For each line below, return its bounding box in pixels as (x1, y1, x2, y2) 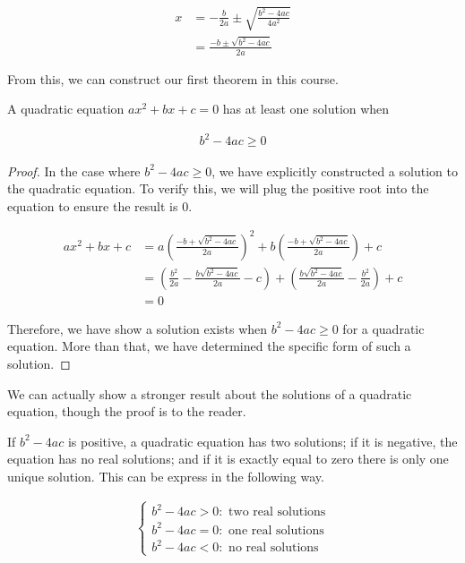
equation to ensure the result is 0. (7, 196, 193, 215)
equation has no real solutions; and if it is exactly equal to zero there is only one (7, 449, 449, 468)
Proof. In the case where (7, 161, 141, 180)
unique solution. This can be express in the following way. (7, 467, 324, 486)
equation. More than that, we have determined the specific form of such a (7, 337, 411, 355)
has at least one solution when (222, 99, 390, 118)
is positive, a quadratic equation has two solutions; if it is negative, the (67, 431, 458, 450)
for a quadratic (342, 319, 425, 337)
